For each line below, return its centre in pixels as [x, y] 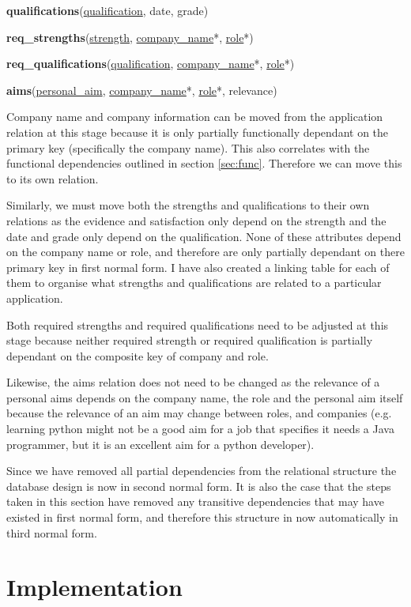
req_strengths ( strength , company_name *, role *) [130, 37]
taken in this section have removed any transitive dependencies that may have [195, 501]
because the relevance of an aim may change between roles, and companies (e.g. [199, 413]
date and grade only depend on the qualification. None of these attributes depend [204, 236]
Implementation [94, 587]
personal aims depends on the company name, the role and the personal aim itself [205, 397]
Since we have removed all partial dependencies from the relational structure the [202, 471]
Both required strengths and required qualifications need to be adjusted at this [198, 324]
